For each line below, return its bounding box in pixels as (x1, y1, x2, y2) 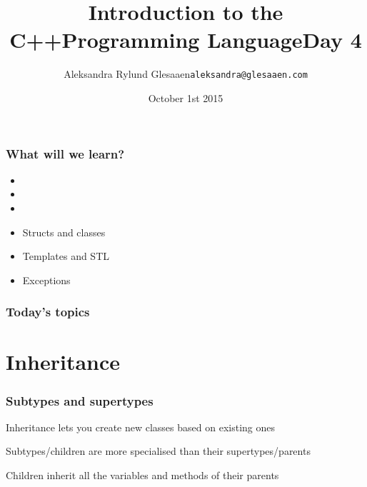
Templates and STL (22, 248, 110, 263)
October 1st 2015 (148, 90, 223, 105)
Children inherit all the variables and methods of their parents (6, 468, 279, 483)
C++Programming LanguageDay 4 (9, 25, 362, 54)
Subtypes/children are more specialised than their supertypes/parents (6, 443, 311, 458)
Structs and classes (22, 224, 106, 239)
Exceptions (22, 272, 71, 287)
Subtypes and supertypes (6, 391, 154, 409)
